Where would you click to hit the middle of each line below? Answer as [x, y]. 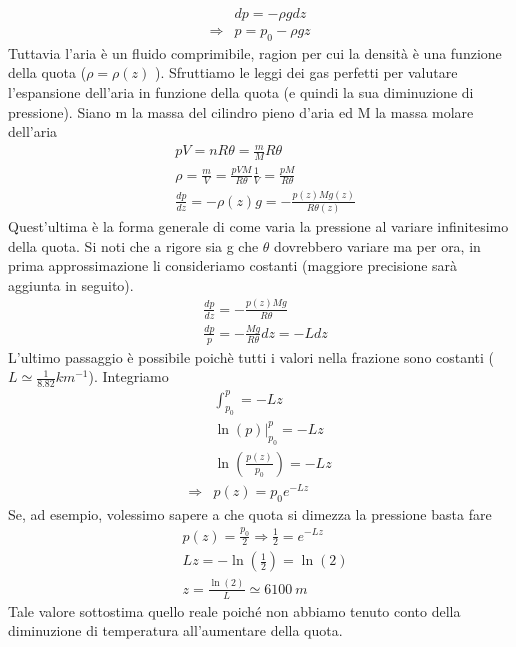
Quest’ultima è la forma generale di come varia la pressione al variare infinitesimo [258, 226]
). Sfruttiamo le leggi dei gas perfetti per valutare [306, 72]
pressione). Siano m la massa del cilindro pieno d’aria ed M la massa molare [241, 111]
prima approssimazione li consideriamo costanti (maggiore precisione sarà [233, 265]
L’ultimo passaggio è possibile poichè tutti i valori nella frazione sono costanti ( [251, 356]
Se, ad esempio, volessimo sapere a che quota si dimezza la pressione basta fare [250, 513]
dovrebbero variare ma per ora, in [377, 245]
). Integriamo [128, 376]
